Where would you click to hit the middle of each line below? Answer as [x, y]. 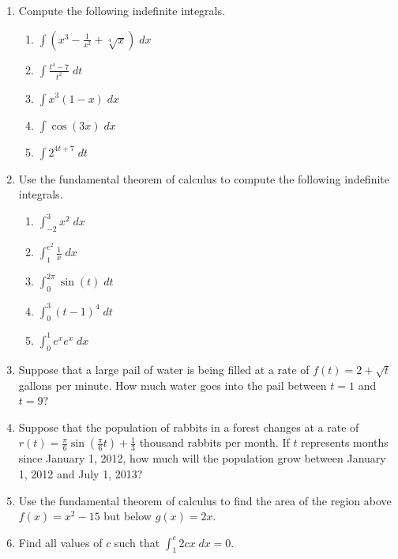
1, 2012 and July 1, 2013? [81, 473]
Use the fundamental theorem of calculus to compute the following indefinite [204, 178]
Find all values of [60, 542]
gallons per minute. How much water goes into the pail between [173, 385]
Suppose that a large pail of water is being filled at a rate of [164, 369]
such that [137, 542]
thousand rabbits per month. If [214, 442]
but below [128, 516]
